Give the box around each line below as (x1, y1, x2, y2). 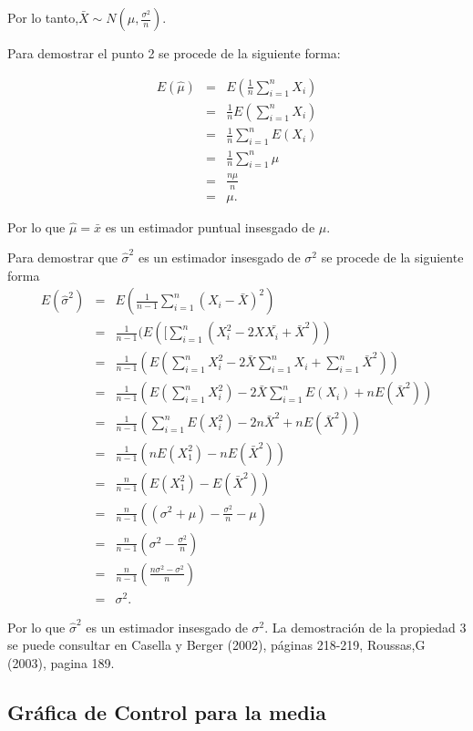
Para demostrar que (7, 248, 118, 267)
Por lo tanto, (7, 8, 79, 26)
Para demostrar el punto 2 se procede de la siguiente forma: (7, 44, 341, 62)
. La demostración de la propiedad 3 (264, 617, 467, 636)
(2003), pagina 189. (7, 653, 115, 672)
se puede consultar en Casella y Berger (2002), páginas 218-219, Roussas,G (7, 635, 426, 654)
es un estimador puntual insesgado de (105, 217, 315, 236)
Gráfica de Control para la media (7, 697, 326, 726)
